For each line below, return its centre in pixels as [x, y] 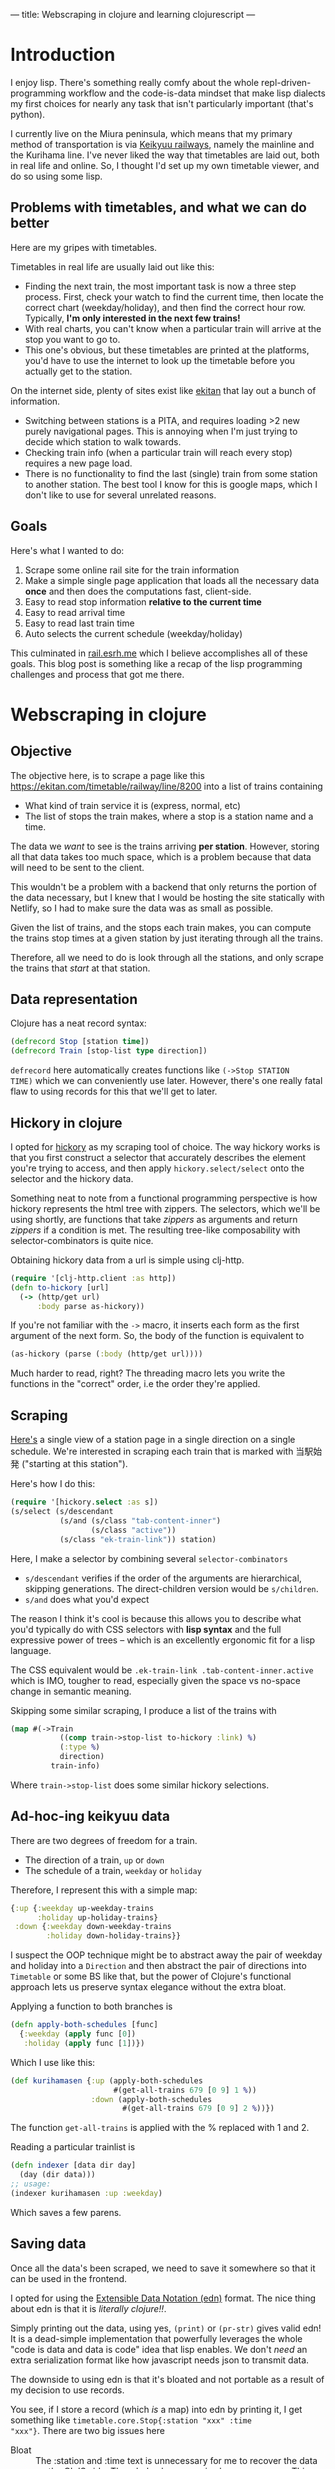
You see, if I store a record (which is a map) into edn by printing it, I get [156, 2409]
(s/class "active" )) [133, 1530]
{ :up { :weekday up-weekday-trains [82, 1908]
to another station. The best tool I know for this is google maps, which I [171, 484]
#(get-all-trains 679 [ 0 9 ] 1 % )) [185, 2090]
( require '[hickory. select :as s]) [84, 1502]
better [30, 223]
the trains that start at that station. [80, 968]
